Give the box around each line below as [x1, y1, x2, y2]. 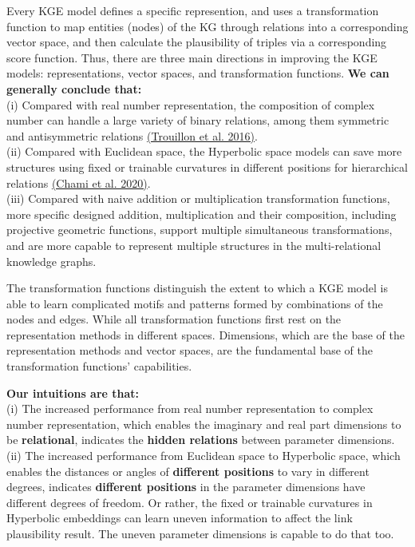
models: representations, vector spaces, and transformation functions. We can [6, 65, 389, 81]
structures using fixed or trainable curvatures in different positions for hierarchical [6, 158, 408, 175]
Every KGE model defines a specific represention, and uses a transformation [6, 2, 379, 18]
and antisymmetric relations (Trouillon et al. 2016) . [6, 127, 258, 144]
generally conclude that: [6, 80, 142, 97]
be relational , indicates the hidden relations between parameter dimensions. [6, 431, 395, 448]
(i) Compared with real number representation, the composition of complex [6, 96, 375, 113]
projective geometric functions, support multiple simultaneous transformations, [6, 221, 393, 238]
